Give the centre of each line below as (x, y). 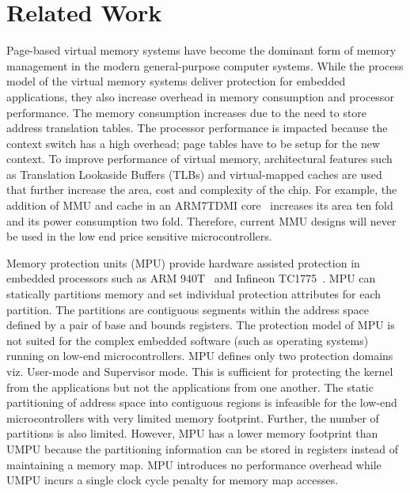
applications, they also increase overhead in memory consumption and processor (200, 96)
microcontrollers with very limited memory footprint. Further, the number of (193, 417)
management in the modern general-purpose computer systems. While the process (205, 65)
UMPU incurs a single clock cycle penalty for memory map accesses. (173, 480)
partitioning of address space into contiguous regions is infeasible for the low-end (202, 402)
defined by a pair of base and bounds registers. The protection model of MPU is (201, 325)
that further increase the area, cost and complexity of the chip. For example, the (202, 190)
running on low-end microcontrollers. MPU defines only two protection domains (200, 356)
